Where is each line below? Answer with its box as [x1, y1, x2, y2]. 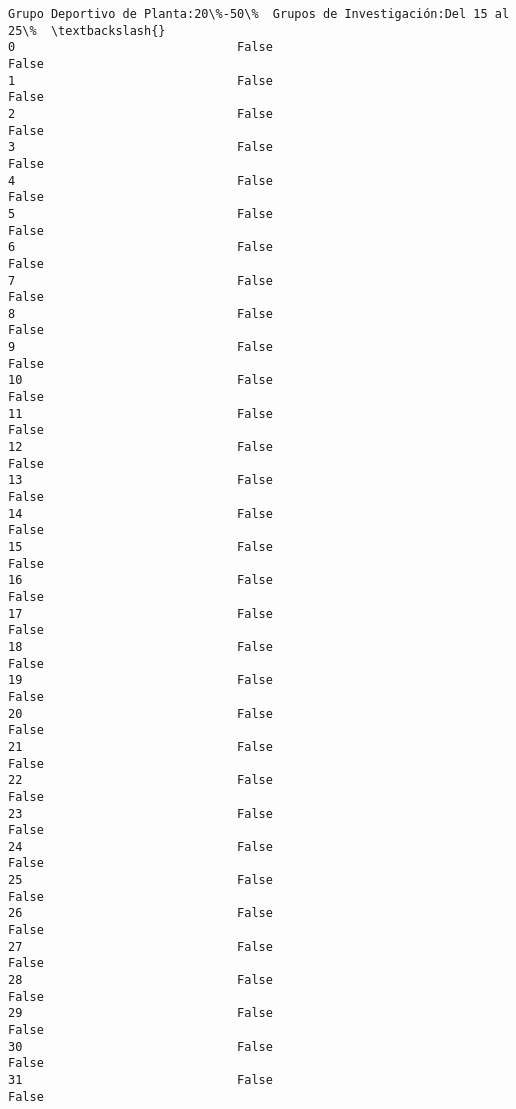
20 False [8, 706, 273, 721]
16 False [8, 573, 273, 588]
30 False [8, 1039, 273, 1054]
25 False [8, 873, 273, 888]
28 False [8, 973, 273, 988]
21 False [8, 739, 273, 754]
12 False [8, 440, 273, 455]
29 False [8, 1006, 273, 1021]
